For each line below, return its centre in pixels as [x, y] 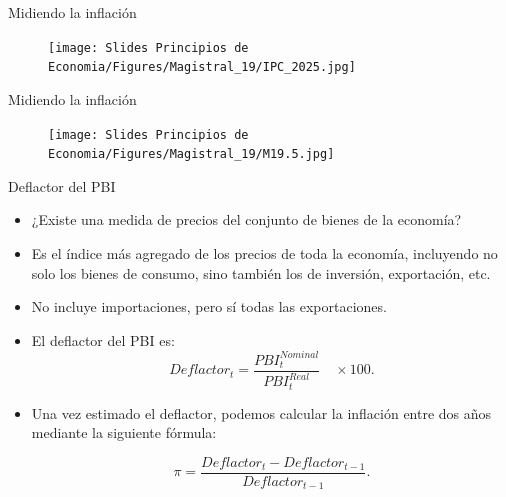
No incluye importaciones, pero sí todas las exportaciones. [209, 306]
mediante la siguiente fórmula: [124, 432]
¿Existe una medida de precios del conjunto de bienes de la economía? [246, 219]
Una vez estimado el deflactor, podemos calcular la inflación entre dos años [261, 412]
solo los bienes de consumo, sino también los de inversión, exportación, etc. [261, 272]
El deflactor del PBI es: [103, 339]
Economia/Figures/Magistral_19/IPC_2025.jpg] [202, 67]
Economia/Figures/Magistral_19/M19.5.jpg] [191, 154]
